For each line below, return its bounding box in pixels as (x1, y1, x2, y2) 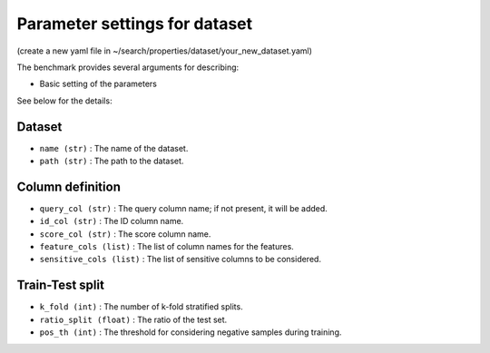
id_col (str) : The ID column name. (39, 216, 184, 227)
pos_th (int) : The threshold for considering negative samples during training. (39, 327, 342, 338)
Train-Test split (16, 278, 104, 293)
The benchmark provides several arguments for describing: (16, 62, 240, 73)
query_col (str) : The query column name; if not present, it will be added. (39, 202, 328, 213)
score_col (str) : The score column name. (39, 228, 211, 240)
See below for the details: (16, 95, 113, 106)
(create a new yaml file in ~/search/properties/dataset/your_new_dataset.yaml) (16, 45, 313, 56)
